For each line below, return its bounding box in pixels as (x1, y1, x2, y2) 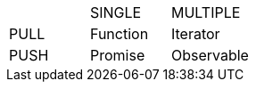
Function (89, 25, 149, 43)
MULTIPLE (170, 4, 241, 21)
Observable (170, 46, 249, 64)
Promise (89, 46, 145, 64)
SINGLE (89, 4, 142, 21)
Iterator (170, 25, 220, 43)
